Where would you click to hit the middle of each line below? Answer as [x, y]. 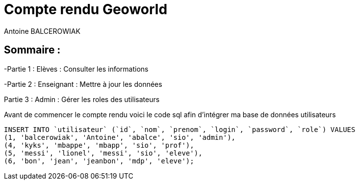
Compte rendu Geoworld [86, 9]
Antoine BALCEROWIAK [42, 31]
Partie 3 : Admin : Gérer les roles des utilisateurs [82, 99]
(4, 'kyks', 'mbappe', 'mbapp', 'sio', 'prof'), [99, 145]
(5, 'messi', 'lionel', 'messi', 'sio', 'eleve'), [103, 153]
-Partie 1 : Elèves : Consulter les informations [76, 69]
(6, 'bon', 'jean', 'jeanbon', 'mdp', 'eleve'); [99, 161]
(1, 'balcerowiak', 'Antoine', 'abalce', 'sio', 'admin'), [120, 137]
